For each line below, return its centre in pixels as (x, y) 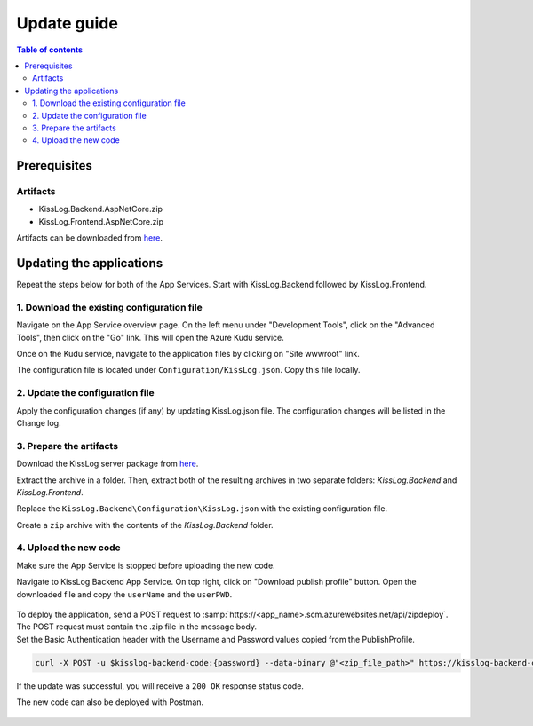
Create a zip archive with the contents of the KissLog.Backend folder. (145, 525)
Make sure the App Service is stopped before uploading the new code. (146, 565)
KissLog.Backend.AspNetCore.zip (101, 209)
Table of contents (50, 50)
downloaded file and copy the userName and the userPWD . (124, 594)
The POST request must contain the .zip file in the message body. (137, 627)
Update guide (68, 23)
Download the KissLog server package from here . (107, 464)
